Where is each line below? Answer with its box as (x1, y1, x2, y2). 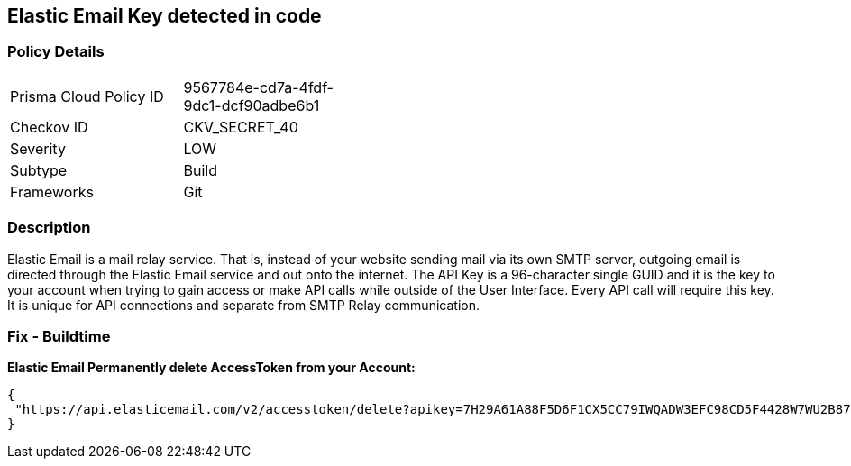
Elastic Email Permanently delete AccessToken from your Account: (7, 360, 416, 376)
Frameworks (10, 182, 94, 201)
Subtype (10, 160, 68, 179)
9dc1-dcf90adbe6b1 (183, 96, 320, 114)
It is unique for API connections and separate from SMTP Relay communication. (7, 297, 480, 313)
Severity (10, 139, 66, 158)
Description (7, 218, 91, 237)
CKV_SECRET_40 (183, 117, 298, 136)
